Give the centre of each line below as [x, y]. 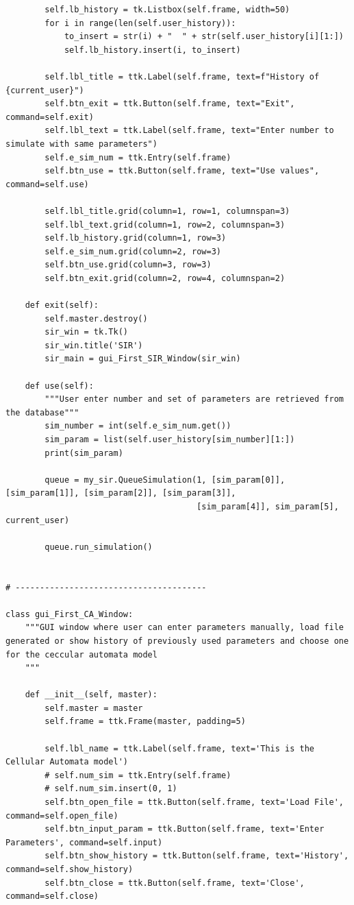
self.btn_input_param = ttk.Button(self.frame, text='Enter [185, 829]
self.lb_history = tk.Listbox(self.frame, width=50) [167, 10]
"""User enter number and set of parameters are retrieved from [194, 399]
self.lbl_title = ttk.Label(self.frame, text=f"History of [182, 76]
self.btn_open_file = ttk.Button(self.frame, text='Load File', [194, 803]
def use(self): [59, 386]
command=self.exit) [50, 117]
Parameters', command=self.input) [84, 842]
